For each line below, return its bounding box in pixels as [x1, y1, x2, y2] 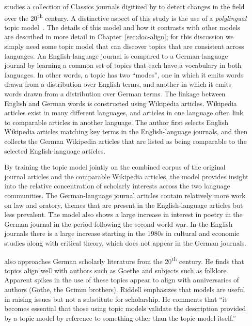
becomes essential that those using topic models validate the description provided [4, 303, 246, 313]
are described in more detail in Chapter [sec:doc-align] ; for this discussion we [4, 31, 234, 42]
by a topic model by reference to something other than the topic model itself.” [4, 312, 236, 323]
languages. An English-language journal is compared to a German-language [4, 50, 228, 61]
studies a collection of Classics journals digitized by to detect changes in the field [4, 1, 245, 11]
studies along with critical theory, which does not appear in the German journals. [4, 237, 247, 248]
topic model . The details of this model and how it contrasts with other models [4, 22, 240, 32]
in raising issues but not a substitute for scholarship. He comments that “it [4, 294, 227, 304]
